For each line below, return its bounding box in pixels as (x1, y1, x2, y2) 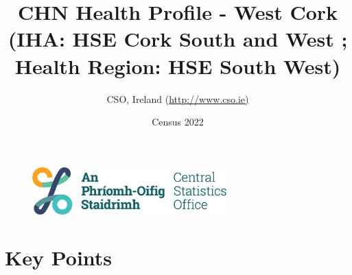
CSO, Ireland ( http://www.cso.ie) (106, 91, 249, 106)
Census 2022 (152, 115, 204, 129)
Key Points (5, 243, 113, 272)
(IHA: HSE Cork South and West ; (8, 25, 348, 53)
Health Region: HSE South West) (14, 51, 341, 80)
